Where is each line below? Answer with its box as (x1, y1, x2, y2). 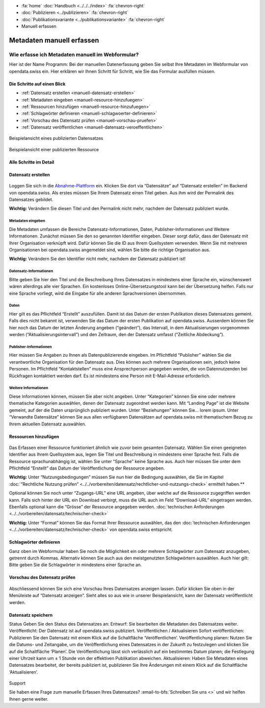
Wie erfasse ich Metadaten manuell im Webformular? (9, 51, 139, 58)
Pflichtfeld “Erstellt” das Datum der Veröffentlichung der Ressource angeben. (9, 465, 165, 471)
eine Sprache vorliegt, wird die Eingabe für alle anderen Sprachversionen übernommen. (9, 290, 186, 296)
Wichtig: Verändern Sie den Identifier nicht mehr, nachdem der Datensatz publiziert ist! (9, 256, 186, 262)
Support (9, 680, 26, 686)
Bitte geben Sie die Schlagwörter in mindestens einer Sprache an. (9, 562, 142, 568)
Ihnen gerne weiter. (9, 696, 49, 702)
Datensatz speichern (9, 612, 53, 618)
